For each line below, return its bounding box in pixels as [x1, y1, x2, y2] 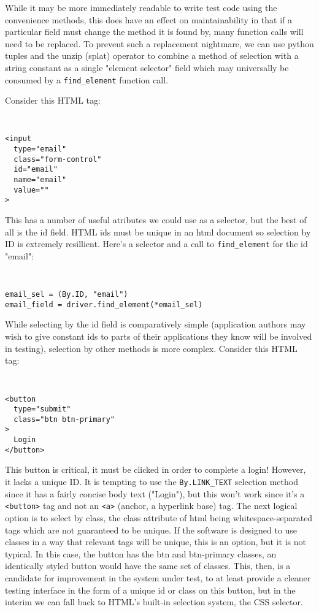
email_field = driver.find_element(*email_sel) [5, 300, 203, 309]
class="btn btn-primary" [13, 415, 115, 424]
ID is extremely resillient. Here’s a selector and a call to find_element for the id [5, 237, 308, 250]
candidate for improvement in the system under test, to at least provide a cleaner [5, 571, 311, 584]
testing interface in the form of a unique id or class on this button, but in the [5, 583, 296, 596]
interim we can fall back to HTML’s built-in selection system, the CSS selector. [5, 595, 303, 608]
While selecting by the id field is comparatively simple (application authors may [5, 318, 306, 331]
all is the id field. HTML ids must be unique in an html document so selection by [5, 225, 311, 238]
